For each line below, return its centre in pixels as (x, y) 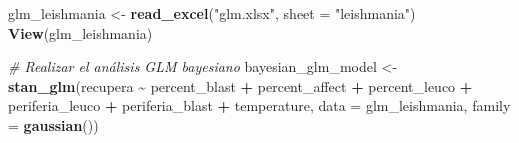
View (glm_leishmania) (80, 32)
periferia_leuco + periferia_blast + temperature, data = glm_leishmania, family (259, 105)
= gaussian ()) (53, 124)
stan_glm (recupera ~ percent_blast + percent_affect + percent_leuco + (240, 85)
